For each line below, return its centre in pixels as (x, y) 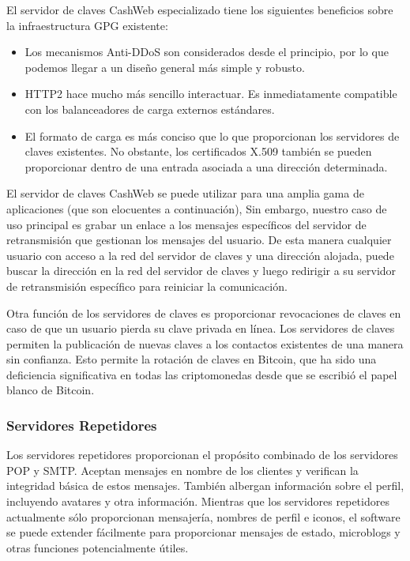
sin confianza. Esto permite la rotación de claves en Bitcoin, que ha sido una (192, 359)
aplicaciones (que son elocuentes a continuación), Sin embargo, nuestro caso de (197, 208)
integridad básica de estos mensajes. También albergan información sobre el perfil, (205, 486)
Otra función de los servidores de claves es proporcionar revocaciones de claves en (204, 313)
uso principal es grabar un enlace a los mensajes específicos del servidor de (186, 224)
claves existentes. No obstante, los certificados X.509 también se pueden (198, 151)
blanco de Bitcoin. (51, 390)
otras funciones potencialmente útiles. (98, 547)
